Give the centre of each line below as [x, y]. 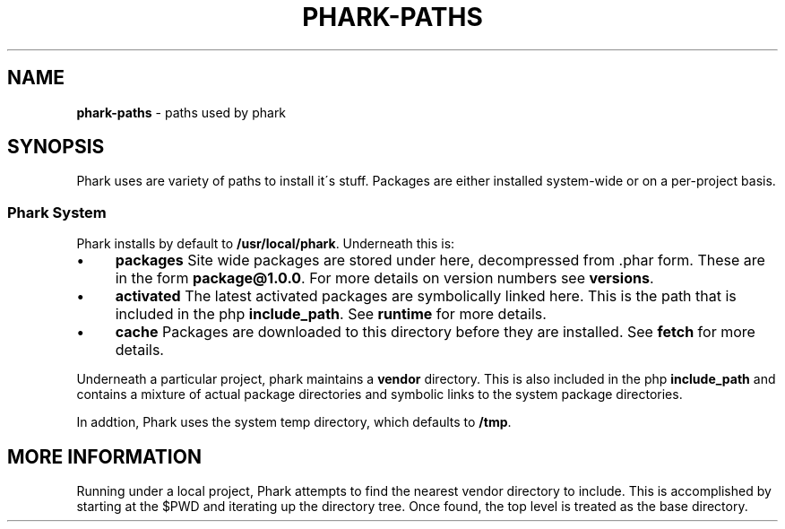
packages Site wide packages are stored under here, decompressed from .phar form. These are [440, 260]
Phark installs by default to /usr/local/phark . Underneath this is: [266, 244]
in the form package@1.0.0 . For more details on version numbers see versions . [384, 278]
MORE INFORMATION [104, 456]
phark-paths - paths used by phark [181, 112]
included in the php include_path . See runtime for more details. [331, 314]
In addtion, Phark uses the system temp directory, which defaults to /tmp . [294, 422]
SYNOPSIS [56, 147]
